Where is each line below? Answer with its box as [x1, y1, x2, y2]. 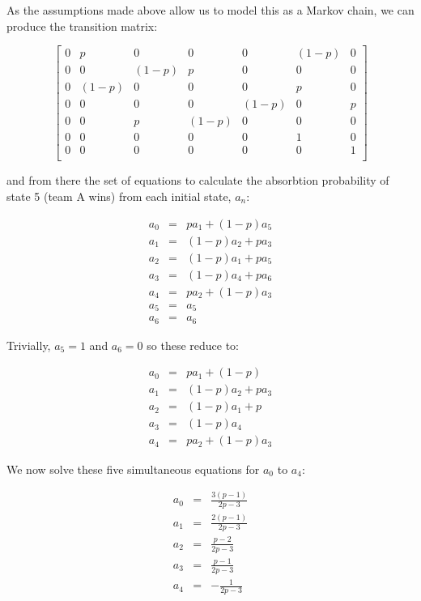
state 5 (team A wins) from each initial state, [6, 188, 232, 205]
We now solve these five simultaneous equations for [6, 460, 260, 477]
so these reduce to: [147, 336, 239, 353]
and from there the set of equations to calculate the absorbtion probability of [6, 172, 389, 189]
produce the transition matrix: [6, 17, 158, 34]
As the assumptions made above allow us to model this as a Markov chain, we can [6, 2, 415, 18]
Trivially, [6, 336, 51, 353]
